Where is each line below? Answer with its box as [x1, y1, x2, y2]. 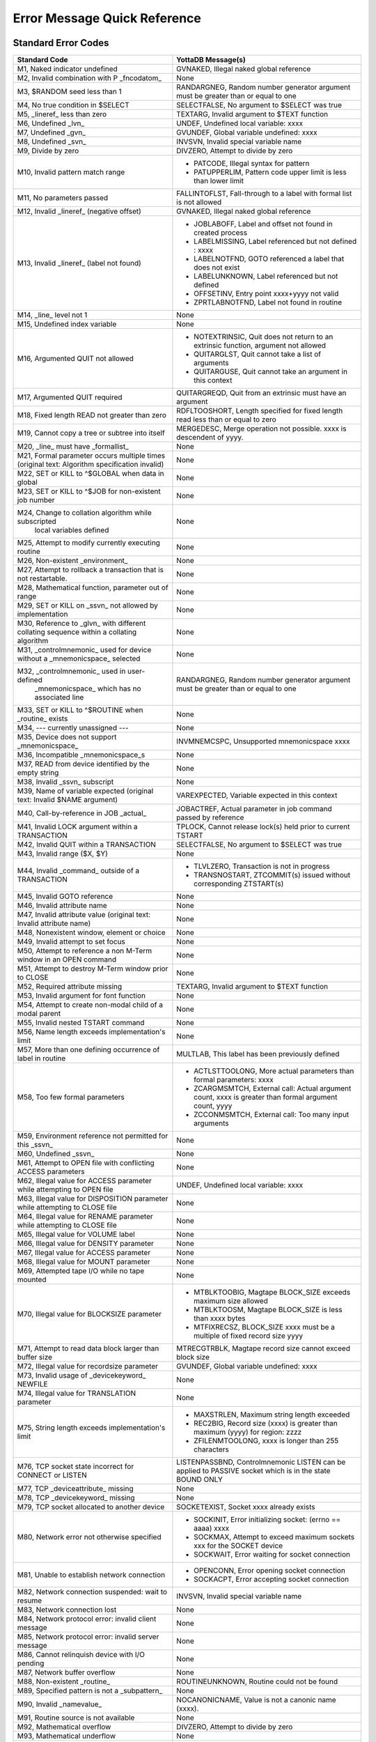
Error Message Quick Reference [13, 10, 201, 26]
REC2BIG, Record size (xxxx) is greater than [194, 1419, 338, 1428]
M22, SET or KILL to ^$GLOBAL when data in [17, 469, 164, 479]
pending [17, 1658, 45, 1668]
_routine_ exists [17, 714, 68, 724]
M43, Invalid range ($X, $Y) [17, 849, 108, 858]
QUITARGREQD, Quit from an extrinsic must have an [176, 388, 347, 398]
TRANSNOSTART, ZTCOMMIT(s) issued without [194, 870, 351, 880]
